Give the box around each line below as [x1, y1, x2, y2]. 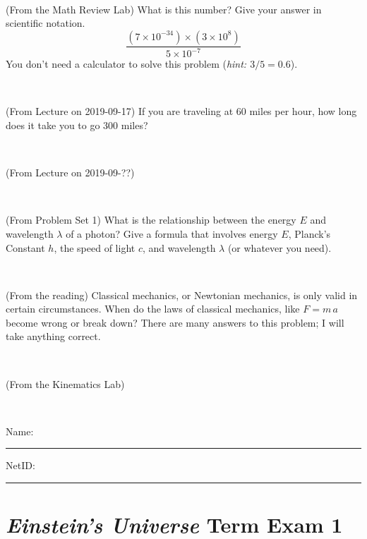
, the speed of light [54, 240, 136, 255]
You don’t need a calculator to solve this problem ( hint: [6, 56, 247, 71]
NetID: [6, 458, 35, 473]
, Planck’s [288, 226, 331, 241]
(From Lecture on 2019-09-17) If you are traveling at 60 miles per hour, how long [6, 104, 357, 119]
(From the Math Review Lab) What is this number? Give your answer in [6, 1, 322, 16]
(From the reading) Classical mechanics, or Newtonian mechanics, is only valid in [6, 287, 358, 302]
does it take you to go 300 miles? [6, 117, 148, 132]
